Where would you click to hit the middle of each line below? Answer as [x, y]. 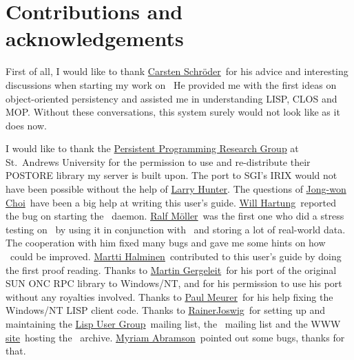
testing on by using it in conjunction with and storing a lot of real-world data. [176, 229]
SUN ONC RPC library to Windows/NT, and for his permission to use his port [174, 283]
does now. [26, 125]
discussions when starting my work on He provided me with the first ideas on [171, 84]
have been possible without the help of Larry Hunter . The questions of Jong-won [176, 189]
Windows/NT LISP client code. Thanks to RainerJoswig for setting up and [165, 310]
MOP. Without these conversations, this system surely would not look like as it [173, 112]
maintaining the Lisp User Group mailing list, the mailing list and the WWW [173, 324]
